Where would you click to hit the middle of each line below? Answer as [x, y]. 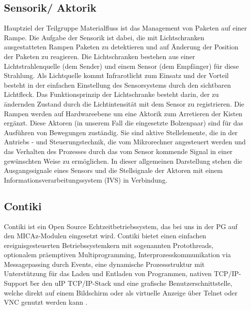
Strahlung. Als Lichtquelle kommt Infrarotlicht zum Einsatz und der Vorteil [116, 75]
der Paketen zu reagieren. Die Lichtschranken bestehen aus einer [100, 56]
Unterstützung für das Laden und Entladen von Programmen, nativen [108, 273]
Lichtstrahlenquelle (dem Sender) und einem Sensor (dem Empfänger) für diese [122, 66]
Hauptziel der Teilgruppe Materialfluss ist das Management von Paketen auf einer [125, 28]
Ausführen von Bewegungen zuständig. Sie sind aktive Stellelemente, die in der [121, 132]
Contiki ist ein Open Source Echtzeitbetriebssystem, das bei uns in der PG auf [121, 226]
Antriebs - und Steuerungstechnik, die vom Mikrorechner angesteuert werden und [125, 142]
